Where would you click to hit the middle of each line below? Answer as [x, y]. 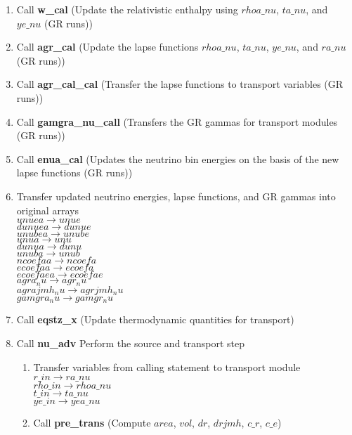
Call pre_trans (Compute [92, 423]
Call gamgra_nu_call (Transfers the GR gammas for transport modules [177, 121]
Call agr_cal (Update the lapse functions [107, 47]
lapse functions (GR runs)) [74, 173]
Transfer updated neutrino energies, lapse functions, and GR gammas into [176, 196]
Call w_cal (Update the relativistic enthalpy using [127, 9]
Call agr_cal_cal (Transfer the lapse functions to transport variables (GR [180, 84]
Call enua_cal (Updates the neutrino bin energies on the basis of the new [178, 158]
